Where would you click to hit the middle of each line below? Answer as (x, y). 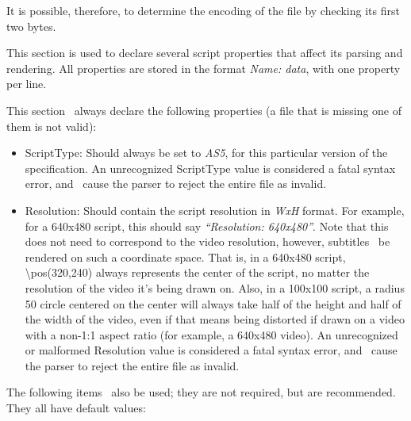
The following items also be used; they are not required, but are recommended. (201, 392)
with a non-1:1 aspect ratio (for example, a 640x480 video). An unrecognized (211, 334)
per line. (27, 84)
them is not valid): (52, 126)
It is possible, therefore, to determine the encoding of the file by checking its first (203, 10)
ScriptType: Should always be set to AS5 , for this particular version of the (206, 153)
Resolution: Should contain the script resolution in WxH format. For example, (215, 210)
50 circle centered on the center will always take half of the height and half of (213, 303)
